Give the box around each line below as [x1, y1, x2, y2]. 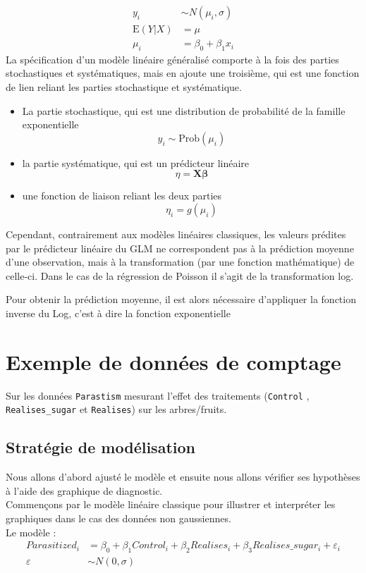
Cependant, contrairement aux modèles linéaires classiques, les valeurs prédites [6, 227, 346, 242]
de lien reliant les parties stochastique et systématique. [6, 80, 242, 94]
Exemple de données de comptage [6, 347, 341, 376]
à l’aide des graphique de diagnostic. [6, 483, 163, 498]
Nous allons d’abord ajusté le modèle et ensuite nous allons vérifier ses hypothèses [6, 469, 360, 484]
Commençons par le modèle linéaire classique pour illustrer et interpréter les [6, 497, 336, 512]
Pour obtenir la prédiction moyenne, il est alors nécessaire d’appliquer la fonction [6, 292, 356, 307]
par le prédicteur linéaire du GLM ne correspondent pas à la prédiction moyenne [6, 240, 354, 255]
